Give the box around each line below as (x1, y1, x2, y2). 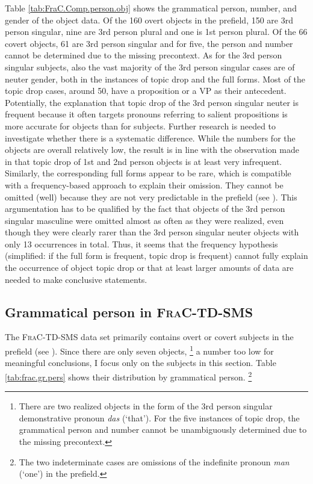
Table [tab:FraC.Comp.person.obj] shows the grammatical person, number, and (5, 2, 297, 14)
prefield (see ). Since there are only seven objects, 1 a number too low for (5, 343, 274, 357)
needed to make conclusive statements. (5, 273, 147, 285)
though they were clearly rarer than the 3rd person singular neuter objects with (5, 226, 299, 238)
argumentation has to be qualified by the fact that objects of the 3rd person (5, 202, 285, 215)
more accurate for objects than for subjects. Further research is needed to (5, 119, 276, 132)
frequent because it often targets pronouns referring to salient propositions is (5, 108, 288, 120)
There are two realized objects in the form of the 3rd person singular (19, 400, 273, 412)
